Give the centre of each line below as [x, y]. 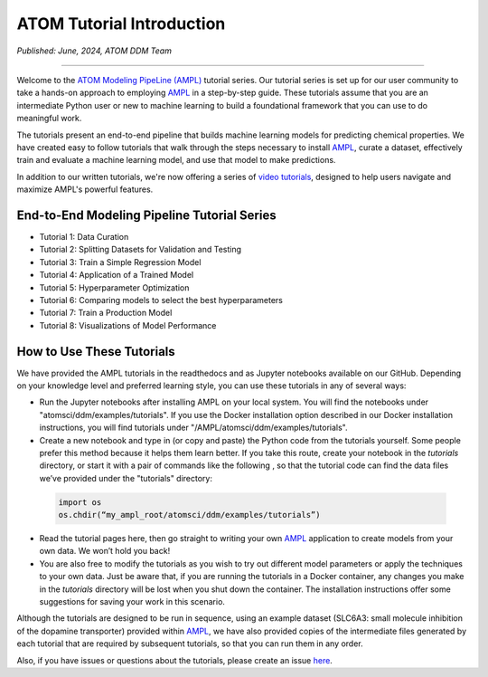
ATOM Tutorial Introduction [121, 24]
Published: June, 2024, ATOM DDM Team [94, 51]
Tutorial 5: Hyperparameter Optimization [114, 287]
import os [80, 502]
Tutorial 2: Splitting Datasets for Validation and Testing [141, 250]
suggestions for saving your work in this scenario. [132, 602]
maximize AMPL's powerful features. [85, 189]
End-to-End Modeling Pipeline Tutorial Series [146, 215]
